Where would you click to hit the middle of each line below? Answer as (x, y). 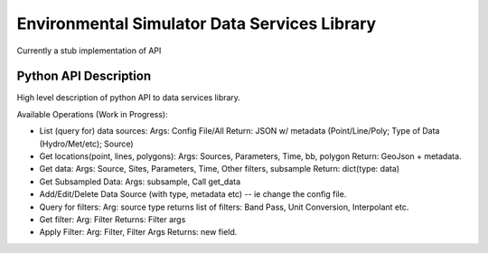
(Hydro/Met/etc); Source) (87, 144)
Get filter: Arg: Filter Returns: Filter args (113, 219)
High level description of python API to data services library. (129, 98)
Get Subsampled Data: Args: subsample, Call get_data (140, 182)
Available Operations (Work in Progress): (92, 114)
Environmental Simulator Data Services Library (197, 23)
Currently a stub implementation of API (89, 51)
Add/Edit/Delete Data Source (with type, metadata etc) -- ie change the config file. (193, 194)
